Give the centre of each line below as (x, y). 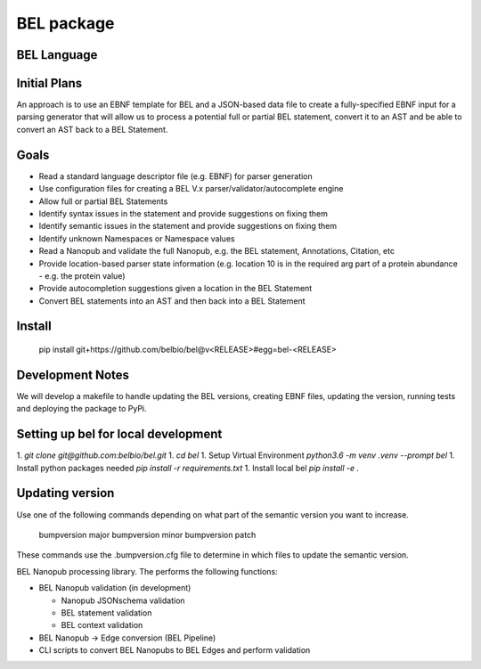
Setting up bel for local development (119, 434)
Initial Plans (49, 83)
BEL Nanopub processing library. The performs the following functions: (147, 571)
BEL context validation (102, 625)
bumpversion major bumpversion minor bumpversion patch (147, 534)
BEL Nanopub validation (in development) (115, 588)
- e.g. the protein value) (82, 275)
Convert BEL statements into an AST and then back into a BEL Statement (172, 301)
